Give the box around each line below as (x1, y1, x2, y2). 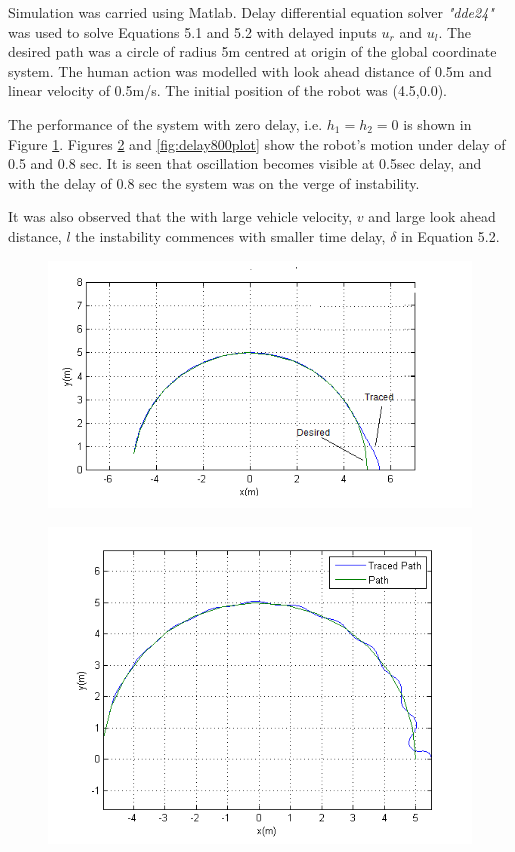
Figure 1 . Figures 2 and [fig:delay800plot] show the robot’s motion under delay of (8, 133, 506, 154)
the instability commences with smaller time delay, (75, 225, 386, 246)
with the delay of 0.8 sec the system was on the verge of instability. (8, 172, 420, 193)
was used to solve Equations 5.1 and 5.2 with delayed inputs (8, 21, 377, 42)
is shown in (403, 113, 472, 134)
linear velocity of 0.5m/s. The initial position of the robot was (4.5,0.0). (8, 80, 447, 101)
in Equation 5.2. (401, 225, 500, 246)
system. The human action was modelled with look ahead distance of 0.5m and (8, 60, 492, 81)
